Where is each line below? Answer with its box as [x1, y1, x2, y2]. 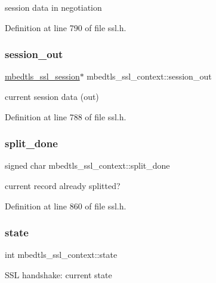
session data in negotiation [5, 1, 102, 13]
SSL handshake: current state [5, 269, 112, 281]
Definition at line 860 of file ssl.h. [5, 199, 126, 212]
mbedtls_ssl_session [5, 70, 80, 83]
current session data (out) [5, 90, 99, 102]
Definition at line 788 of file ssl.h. [5, 110, 126, 123]
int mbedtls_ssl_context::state [5, 248, 118, 261]
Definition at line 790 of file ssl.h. [5, 21, 126, 34]
